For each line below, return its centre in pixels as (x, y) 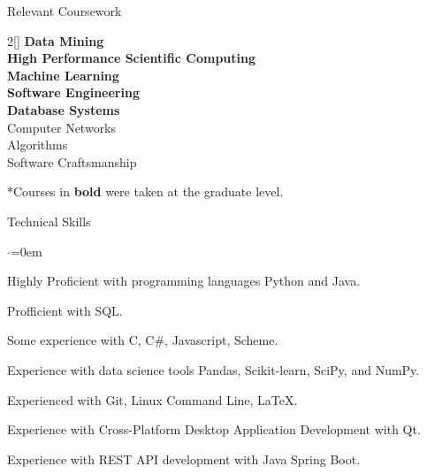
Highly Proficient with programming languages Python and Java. (184, 281)
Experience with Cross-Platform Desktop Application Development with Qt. (214, 429)
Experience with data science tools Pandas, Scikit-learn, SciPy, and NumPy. (213, 369)
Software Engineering (73, 92)
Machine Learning (63, 75)
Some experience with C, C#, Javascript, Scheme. (143, 340)
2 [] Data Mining (56, 40)
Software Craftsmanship (72, 161)
